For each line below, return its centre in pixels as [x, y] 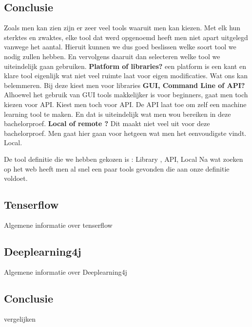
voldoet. [16, 178]
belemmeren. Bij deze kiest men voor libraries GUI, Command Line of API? [125, 85]
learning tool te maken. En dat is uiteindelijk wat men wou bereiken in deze [117, 114]
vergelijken [20, 318]
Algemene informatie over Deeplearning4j [66, 272]
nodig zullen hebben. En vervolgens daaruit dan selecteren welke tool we [112, 56]
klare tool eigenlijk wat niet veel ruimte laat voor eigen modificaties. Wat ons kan [126, 76]
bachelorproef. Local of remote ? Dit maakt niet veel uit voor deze [107, 123]
